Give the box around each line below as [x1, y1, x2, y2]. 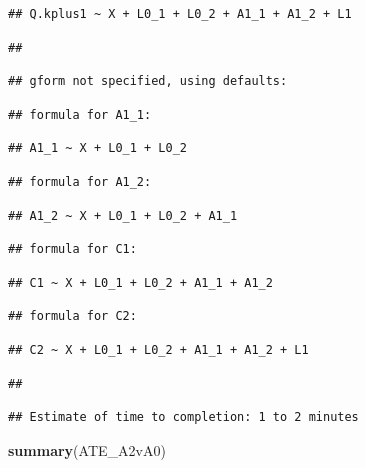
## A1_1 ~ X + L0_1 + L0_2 [8, 141, 187, 156]
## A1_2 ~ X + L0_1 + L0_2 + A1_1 [8, 208, 238, 223]
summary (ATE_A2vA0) [8, 439, 166, 460]
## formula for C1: [8, 242, 137, 257]
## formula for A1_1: [8, 107, 152, 122]
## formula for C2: [8, 309, 137, 324]
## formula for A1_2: [8, 174, 152, 189]
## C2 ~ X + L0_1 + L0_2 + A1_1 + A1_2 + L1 [8, 342, 309, 357]
